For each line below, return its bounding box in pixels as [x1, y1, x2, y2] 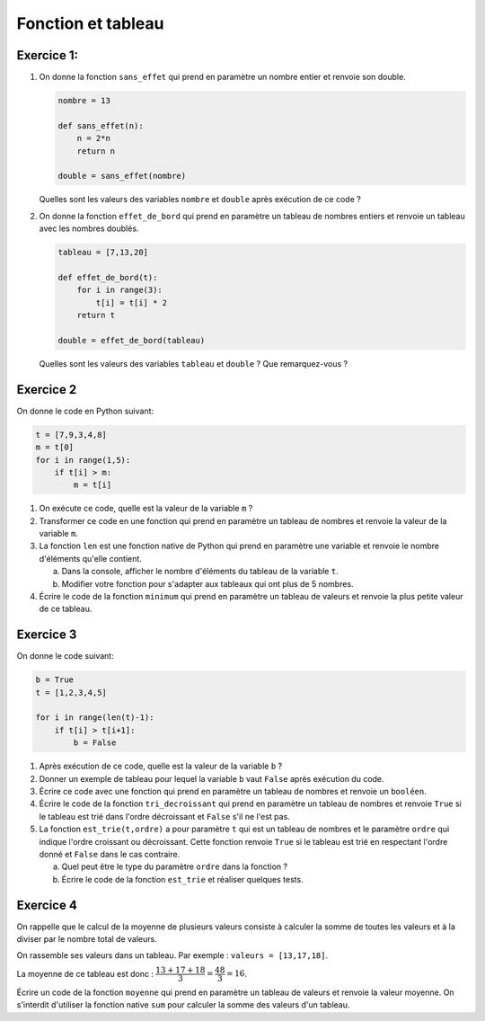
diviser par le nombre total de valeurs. [16, 934, 157, 945]
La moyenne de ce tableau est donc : [16, 968, 154, 979]
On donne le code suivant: [16, 651, 114, 661]
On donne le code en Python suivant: [16, 405, 154, 416]
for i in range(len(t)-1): [35, 713, 154, 723]
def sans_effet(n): [57, 120, 144, 130]
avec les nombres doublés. [39, 223, 139, 234]
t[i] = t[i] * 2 [95, 297, 168, 307]
